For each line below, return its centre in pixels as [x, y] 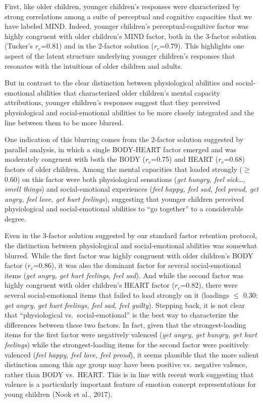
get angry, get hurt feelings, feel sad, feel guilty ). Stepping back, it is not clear [125, 305]
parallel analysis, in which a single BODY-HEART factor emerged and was [120, 149]
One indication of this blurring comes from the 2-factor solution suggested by [124, 139]
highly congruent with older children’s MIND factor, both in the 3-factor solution [130, 36]
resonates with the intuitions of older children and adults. [94, 65]
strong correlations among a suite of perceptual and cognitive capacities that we [128, 16]
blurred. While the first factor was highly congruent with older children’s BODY [129, 255]
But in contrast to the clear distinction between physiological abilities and [119, 83]
